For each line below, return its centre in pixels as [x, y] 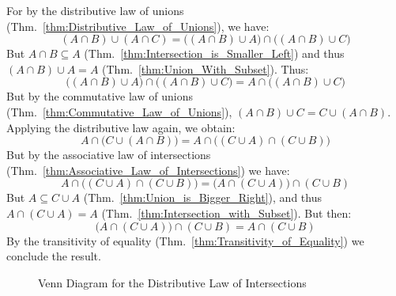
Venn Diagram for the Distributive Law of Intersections [172, 282]
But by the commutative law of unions [100, 96]
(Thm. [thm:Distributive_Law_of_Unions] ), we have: [138, 26]
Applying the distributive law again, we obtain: [121, 127]
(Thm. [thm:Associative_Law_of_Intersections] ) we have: [148, 170]
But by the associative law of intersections [109, 155]
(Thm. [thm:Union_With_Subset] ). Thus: [206, 68]
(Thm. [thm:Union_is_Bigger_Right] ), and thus [202, 197]
